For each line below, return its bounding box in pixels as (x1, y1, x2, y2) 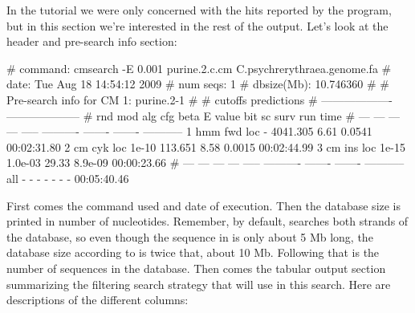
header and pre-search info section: (6, 33, 177, 50)
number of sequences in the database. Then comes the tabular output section (6, 259, 386, 276)
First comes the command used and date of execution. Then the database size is (6, 197, 401, 213)
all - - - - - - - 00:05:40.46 (6, 169, 129, 186)
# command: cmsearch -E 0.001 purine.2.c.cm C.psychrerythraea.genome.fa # (6, 59, 392, 76)
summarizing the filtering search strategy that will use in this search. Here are (6, 275, 391, 292)
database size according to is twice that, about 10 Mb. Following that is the (6, 244, 380, 261)
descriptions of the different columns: (6, 291, 189, 308)
